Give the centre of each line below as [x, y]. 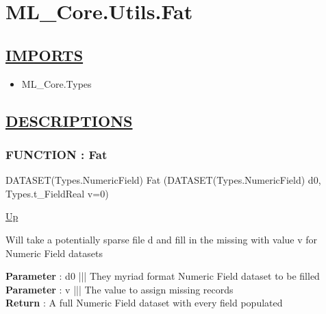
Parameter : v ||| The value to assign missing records [120, 289]
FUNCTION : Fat [57, 154]
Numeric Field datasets [54, 253]
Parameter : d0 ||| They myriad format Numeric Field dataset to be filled [163, 276]
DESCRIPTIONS [69, 120]
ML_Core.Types [57, 83]
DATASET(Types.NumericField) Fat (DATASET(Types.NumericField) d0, [163, 180]
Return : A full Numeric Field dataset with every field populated [144, 303]
